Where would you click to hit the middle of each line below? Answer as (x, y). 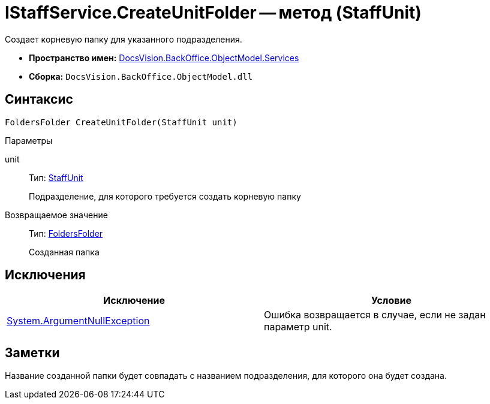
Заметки (32, 352)
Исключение (134, 301)
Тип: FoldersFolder (66, 233)
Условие (391, 301)
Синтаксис (39, 100)
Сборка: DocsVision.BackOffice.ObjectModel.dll (141, 76)
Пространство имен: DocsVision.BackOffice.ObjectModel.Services (164, 58)
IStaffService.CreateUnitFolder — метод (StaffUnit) (213, 13)
